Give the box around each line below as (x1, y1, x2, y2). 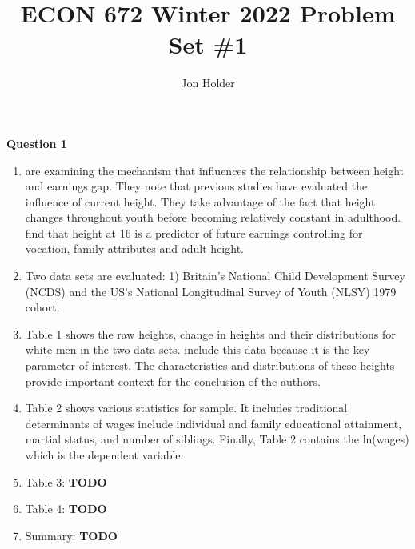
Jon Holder (181, 74, 235, 91)
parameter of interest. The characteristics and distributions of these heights (25, 357, 395, 374)
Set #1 (168, 28, 248, 61)
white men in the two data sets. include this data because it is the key (25, 341, 370, 358)
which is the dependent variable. (25, 447, 184, 463)
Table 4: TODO (25, 500, 107, 517)
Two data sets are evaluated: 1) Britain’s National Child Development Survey (25, 267, 405, 284)
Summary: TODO (25, 527, 118, 543)
